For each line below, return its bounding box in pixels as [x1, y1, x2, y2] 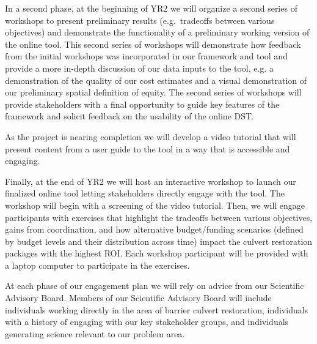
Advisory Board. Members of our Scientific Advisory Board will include [5, 291, 272, 304]
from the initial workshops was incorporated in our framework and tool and [5, 50, 288, 62]
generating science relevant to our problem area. [5, 327, 185, 340]
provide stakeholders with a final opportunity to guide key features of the [5, 97, 280, 110]
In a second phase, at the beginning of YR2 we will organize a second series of [5, 2, 297, 14]
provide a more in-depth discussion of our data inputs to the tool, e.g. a [5, 61, 274, 74]
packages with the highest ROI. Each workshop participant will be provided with [5, 247, 308, 260]
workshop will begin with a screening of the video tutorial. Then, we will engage [5, 198, 305, 211]
